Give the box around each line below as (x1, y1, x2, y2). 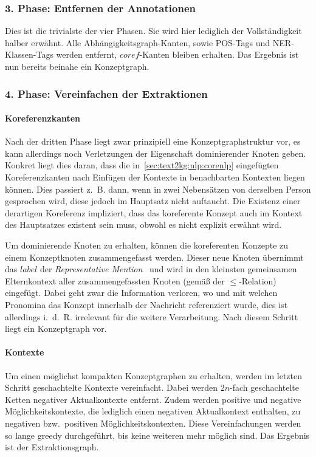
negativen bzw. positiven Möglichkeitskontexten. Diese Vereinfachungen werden (5, 416, 301, 429)
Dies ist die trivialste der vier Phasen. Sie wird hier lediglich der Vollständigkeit (5, 24, 302, 37)
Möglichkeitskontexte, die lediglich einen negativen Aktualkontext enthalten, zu (5, 405, 301, 417)
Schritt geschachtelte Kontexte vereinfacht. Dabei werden (5, 381, 218, 394)
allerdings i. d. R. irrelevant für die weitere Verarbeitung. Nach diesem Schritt (5, 310, 298, 323)
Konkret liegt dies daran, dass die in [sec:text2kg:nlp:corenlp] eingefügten (5, 159, 279, 171)
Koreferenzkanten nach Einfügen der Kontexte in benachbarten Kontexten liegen (5, 171, 305, 184)
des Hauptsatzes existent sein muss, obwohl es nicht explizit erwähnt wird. (5, 218, 282, 231)
